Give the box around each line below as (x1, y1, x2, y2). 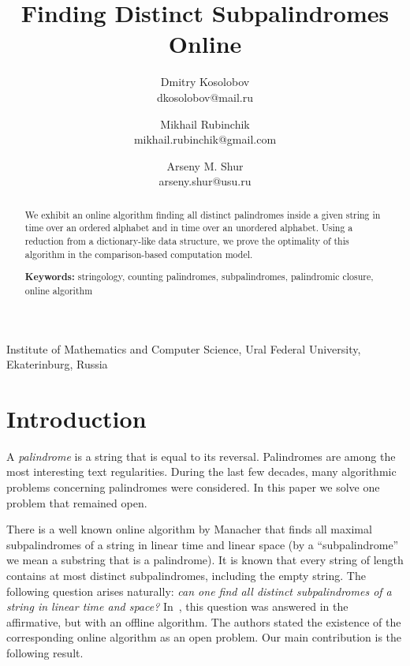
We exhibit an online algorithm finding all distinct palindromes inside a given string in (24, 208, 381, 221)
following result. (6, 644, 84, 660)
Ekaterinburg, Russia (6, 356, 108, 372)
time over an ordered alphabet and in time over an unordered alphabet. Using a (24, 221, 353, 234)
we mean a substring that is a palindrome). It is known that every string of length (6, 552, 404, 568)
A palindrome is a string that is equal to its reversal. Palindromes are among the (6, 447, 396, 464)
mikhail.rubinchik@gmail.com (133, 131, 277, 148)
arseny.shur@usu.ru (158, 173, 252, 189)
